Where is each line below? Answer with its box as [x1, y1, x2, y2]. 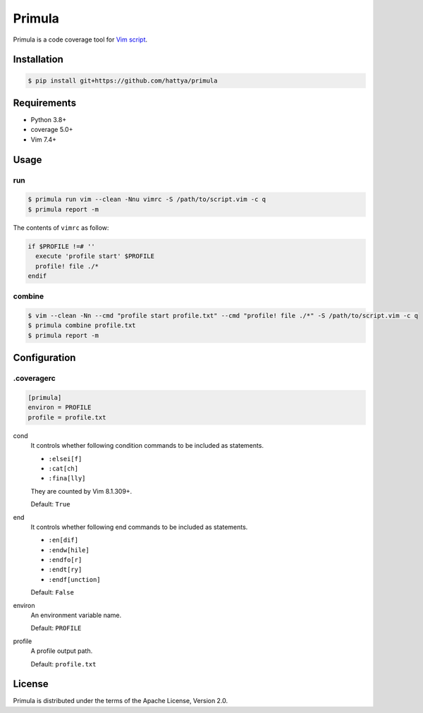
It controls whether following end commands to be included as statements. [30, 523, 248, 531]
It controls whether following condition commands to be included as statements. [30, 441, 264, 450]
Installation [13, 54, 63, 66]
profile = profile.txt [27, 413, 106, 421]
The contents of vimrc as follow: [13, 223, 109, 232]
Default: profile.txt [30, 659, 97, 668]
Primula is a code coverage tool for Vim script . [13, 35, 148, 44]
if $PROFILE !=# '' [27, 242, 95, 250]
